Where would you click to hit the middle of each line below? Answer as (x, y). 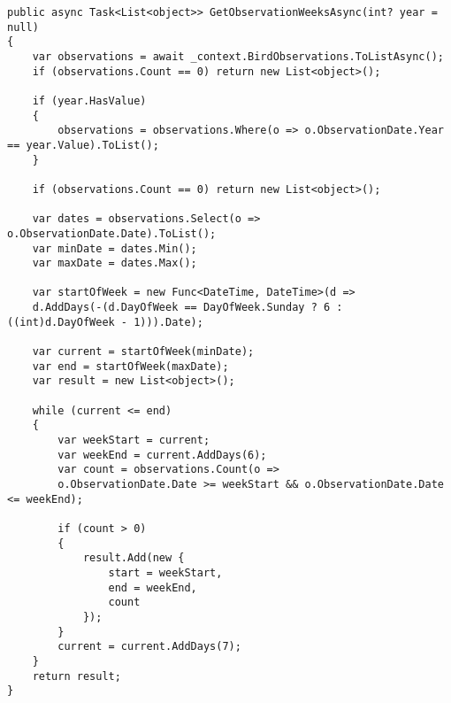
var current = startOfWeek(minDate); (143, 352)
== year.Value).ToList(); (83, 145)
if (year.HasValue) (89, 100)
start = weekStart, (165, 572)
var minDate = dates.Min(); (115, 248)
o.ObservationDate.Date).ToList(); (112, 233)
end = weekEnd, (153, 587)
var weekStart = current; (134, 440)
